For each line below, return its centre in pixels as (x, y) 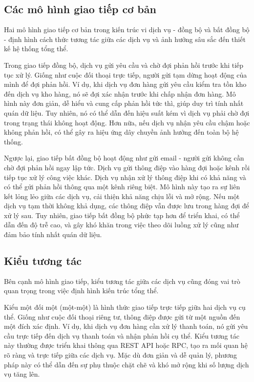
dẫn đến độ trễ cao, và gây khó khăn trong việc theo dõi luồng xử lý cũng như (121, 225)
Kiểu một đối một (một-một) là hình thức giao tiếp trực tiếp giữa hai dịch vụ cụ (125, 307)
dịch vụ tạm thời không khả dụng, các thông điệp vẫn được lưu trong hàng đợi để (127, 206)
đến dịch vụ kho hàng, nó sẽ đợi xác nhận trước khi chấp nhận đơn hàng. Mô (120, 93)
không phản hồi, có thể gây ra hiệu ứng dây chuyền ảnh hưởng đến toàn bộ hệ (121, 132)
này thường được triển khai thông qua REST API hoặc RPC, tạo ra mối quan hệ (126, 345)
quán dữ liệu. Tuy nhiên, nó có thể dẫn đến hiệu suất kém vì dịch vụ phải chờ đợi (127, 112)
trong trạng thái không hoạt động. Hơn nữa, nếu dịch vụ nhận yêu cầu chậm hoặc (127, 122)
